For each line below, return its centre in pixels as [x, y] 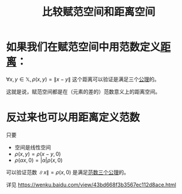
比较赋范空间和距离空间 [99, 12]
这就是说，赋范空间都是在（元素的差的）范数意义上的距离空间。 [83, 91]
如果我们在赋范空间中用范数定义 [83, 47]
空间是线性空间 [33, 147]
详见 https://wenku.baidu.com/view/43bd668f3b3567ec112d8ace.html [91, 185]
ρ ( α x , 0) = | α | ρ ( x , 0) [38, 160]
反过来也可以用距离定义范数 [73, 118]
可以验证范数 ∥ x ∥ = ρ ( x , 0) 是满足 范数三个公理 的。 [68, 172]
